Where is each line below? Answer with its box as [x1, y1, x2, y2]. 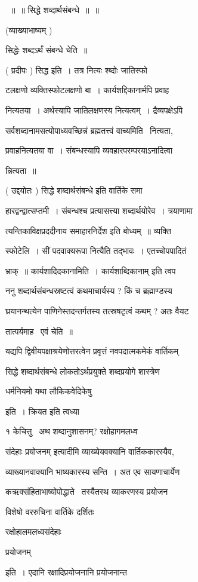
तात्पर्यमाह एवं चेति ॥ [5, 324, 73, 337]
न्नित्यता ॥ [5, 164, 36, 176]
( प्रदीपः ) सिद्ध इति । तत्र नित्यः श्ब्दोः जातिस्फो [5, 63, 147, 76]
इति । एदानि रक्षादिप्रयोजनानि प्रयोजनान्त [5, 565, 127, 578]
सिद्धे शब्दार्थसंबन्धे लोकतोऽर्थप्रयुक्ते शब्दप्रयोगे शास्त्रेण [5, 364, 160, 377]
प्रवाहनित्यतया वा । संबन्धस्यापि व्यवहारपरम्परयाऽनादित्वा [5, 144, 173, 157]
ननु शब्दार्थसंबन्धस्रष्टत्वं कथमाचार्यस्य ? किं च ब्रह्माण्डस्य [5, 284, 172, 297]
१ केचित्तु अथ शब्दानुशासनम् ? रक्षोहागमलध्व [5, 425, 138, 437]
